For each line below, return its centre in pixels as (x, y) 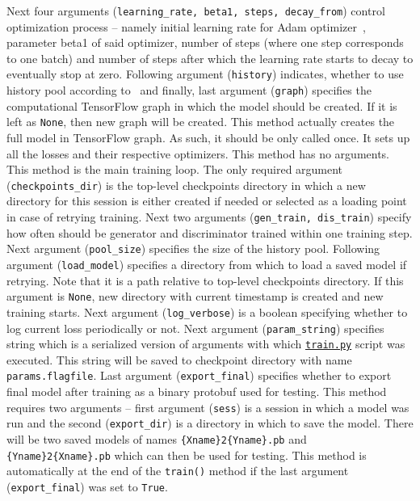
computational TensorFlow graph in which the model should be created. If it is (202, 105)
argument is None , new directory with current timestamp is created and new (195, 296)
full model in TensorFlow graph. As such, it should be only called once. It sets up (208, 137)
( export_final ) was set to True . (87, 486)
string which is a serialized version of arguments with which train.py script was (206, 344)
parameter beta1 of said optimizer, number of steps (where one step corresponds (205, 42)
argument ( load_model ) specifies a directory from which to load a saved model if (207, 264)
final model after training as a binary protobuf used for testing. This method (197, 392)
